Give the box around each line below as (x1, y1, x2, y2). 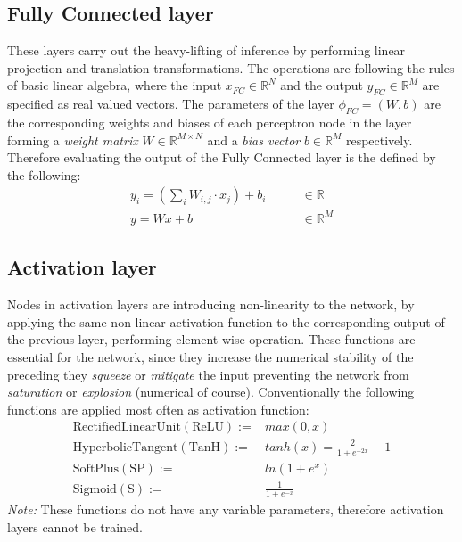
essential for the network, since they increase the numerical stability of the (7, 347, 414, 365)
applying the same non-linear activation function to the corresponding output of (7, 312, 445, 331)
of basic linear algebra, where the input (7, 76, 222, 94)
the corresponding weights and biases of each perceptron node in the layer (7, 112, 412, 131)
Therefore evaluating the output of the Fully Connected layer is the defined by (7, 148, 436, 167)
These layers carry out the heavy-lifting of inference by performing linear (7, 41, 406, 60)
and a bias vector (207, 130, 301, 149)
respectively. (345, 130, 413, 149)
